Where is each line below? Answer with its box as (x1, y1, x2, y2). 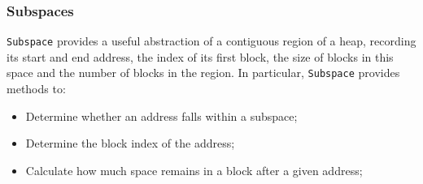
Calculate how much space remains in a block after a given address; (25, 161, 363, 178)
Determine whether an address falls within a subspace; (25, 107, 298, 124)
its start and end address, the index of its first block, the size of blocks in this (7, 48, 394, 65)
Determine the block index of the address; (25, 135, 235, 152)
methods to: (7, 80, 66, 97)
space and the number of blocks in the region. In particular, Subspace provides (7, 64, 400, 81)
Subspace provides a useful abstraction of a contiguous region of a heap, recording (7, 32, 416, 49)
